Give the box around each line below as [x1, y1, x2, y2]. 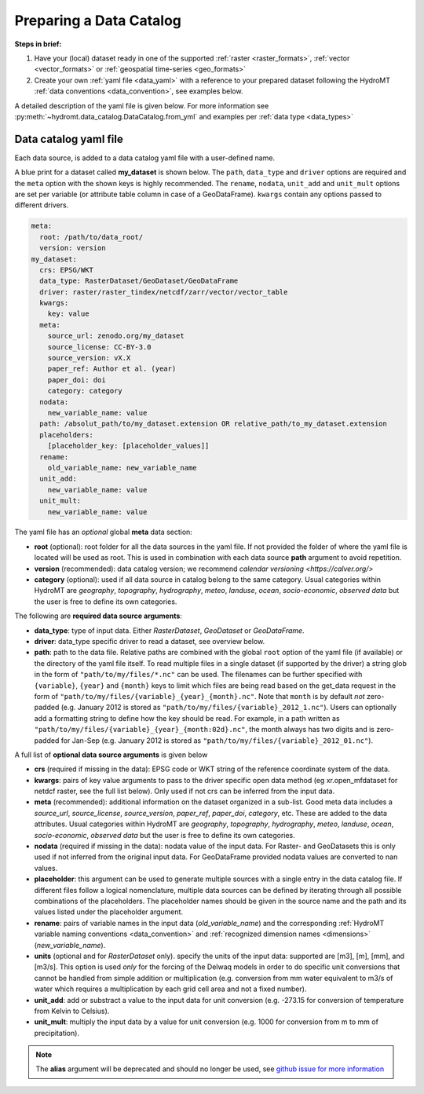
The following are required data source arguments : [14, 611, 182, 620]
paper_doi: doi [47, 375, 106, 384]
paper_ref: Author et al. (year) [47, 364, 177, 373]
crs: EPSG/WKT [39, 265, 94, 274]
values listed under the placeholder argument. [34, 907, 184, 917]
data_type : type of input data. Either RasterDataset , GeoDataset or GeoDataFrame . [34, 625, 305, 635]
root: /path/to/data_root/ [39, 232, 144, 241]
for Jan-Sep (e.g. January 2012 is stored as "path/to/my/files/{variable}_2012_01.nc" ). [60, 735, 373, 745]
